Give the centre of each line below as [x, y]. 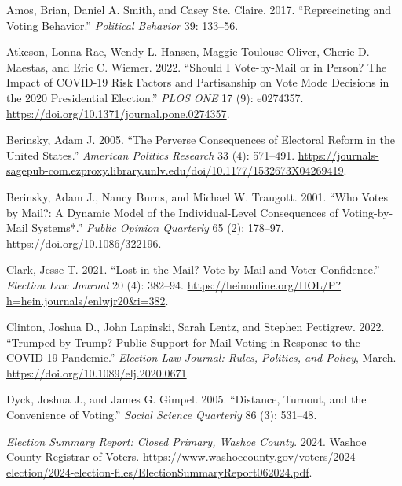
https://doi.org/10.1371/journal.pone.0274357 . [118, 113]
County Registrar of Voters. [73, 457]
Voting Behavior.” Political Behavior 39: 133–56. [122, 25]
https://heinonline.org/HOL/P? [264, 284]
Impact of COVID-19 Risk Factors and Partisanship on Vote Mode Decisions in [198, 82]
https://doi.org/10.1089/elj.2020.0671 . [98, 372]
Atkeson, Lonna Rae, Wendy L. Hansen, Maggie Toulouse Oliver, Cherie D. [188, 52]
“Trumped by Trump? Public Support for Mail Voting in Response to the [183, 342]
